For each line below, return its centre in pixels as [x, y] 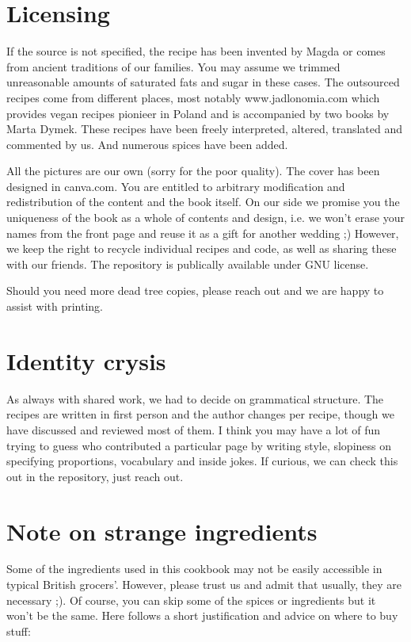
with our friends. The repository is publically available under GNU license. [188, 264]
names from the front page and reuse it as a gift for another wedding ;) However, [203, 233]
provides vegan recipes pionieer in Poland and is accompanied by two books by [198, 113]
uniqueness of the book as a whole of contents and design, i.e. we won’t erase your [205, 218]
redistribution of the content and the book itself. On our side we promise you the [203, 202]
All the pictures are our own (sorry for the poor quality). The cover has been [193, 171]
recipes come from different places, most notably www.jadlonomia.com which [193, 97]
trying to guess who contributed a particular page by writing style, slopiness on [199, 445]
